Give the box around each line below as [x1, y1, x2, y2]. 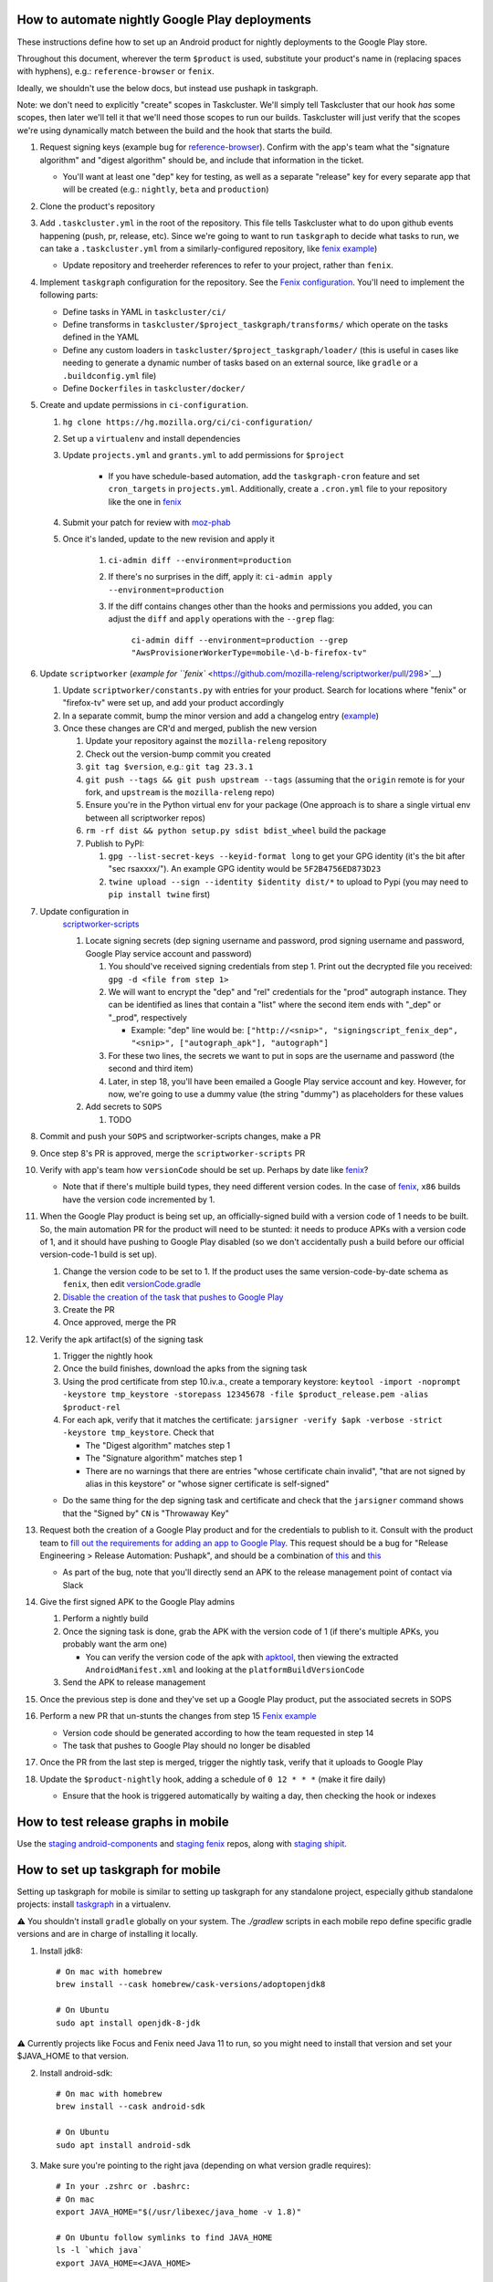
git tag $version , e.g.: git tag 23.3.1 [85, 761, 254, 772]
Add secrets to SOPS [85, 1101, 163, 1113]
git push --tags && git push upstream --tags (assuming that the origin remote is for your [85, 774, 466, 785]
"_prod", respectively [108, 1011, 187, 1022]
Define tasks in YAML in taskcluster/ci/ [62, 306, 227, 317]
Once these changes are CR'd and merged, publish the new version [62, 723, 318, 734]
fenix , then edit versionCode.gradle [62, 1279, 201, 1290]
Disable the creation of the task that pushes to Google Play [62, 1292, 284, 1303]
